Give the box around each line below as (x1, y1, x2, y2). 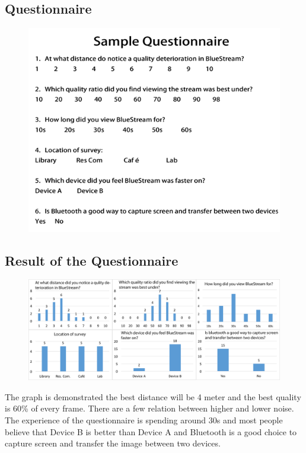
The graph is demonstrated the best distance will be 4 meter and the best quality (5, 390, 301, 403)
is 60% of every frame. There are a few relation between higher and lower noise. (5, 402, 294, 414)
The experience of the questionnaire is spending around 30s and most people (5, 413, 283, 426)
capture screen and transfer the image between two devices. (5, 437, 221, 449)
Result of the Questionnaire (5, 251, 179, 269)
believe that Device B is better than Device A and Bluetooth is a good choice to (5, 425, 297, 438)
